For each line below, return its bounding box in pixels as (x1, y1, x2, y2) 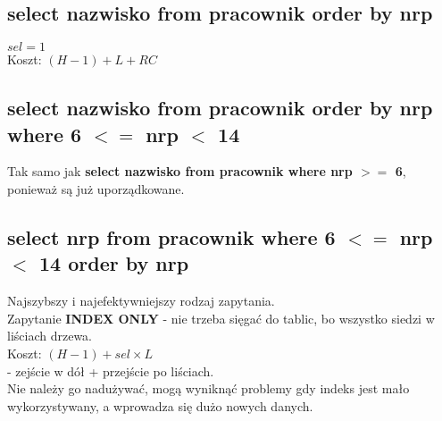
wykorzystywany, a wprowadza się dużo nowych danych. (7, 396, 313, 415)
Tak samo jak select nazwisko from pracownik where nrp (7, 162, 353, 181)
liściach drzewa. (7, 326, 92, 345)
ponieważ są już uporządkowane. (7, 179, 185, 198)
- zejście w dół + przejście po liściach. (7, 361, 214, 380)
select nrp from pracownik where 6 (7, 223, 336, 250)
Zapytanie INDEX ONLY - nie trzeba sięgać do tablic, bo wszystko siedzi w (7, 308, 435, 327)
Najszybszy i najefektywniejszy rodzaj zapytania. (7, 291, 275, 310)
